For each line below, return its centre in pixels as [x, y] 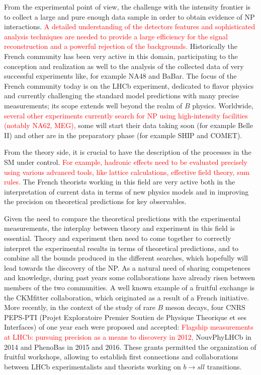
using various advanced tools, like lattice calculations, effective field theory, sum [127, 172]
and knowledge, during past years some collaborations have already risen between [130, 277]
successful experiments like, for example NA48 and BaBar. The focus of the [120, 76]
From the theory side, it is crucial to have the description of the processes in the [128, 152]
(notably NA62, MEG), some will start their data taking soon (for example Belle [129, 125]
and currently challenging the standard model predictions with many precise [122, 96]
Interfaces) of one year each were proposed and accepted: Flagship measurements [129, 327]
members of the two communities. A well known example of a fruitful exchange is [129, 288]
